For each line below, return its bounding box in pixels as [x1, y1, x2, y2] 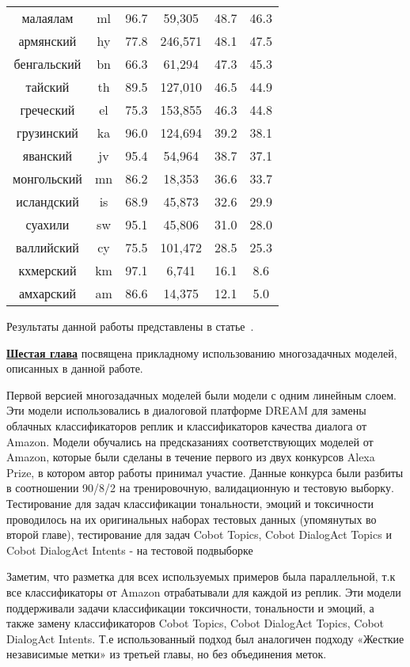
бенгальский [13, 55, 82, 73]
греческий [20, 100, 75, 119]
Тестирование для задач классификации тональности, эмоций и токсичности [6, 495, 374, 511]
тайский [25, 78, 70, 96]
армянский [18, 32, 77, 50]
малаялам [21, 9, 74, 27]
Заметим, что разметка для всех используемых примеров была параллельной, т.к [6, 568, 396, 585]
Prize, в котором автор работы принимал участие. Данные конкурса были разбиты [6, 464, 404, 480]
